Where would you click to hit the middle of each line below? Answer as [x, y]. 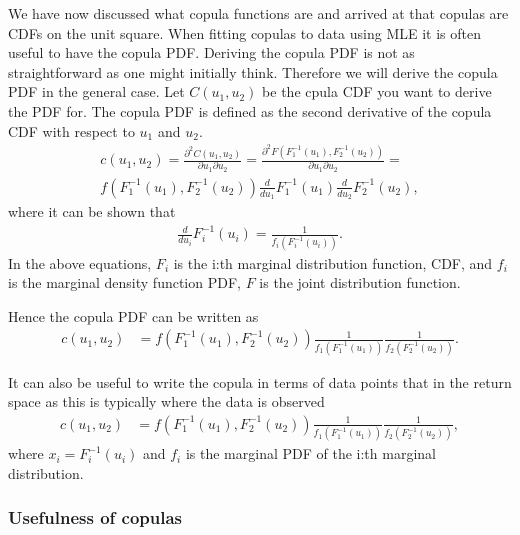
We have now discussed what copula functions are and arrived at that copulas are [258, 13]
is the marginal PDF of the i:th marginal [310, 453]
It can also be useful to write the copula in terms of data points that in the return [260, 381]
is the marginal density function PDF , [124, 282]
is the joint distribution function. [360, 282]
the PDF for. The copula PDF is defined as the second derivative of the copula [250, 110]
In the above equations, [80, 262]
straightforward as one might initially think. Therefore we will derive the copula [253, 71]
